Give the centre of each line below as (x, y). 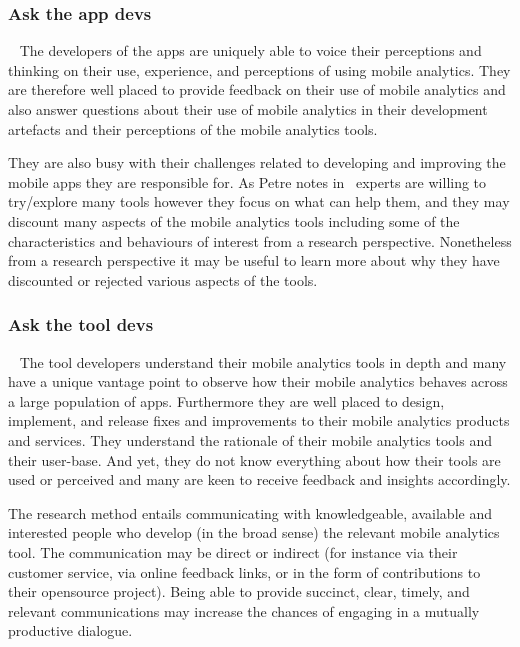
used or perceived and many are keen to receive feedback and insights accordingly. (259, 479)
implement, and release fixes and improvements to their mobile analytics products (259, 420)
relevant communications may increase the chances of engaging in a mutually (244, 610)
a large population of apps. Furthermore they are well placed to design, (226, 400)
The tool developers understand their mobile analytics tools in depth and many (263, 361)
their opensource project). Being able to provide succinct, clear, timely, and (239, 591)
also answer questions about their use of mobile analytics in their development (248, 109)
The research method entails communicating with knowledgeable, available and (250, 512)
